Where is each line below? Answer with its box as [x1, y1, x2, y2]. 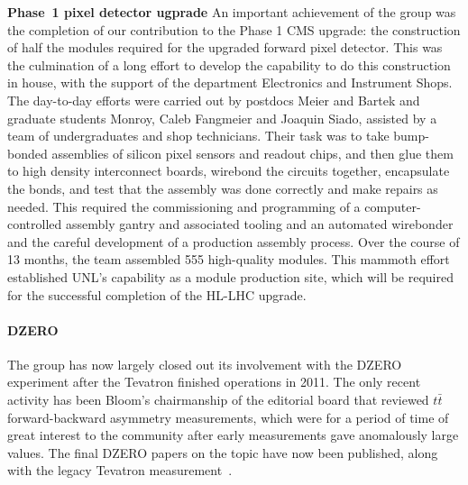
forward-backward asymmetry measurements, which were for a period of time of [7, 407, 449, 426]
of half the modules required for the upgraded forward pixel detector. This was [7, 38, 443, 57]
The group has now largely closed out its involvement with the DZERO [7, 354, 402, 373]
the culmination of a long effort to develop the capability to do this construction [7, 55, 451, 74]
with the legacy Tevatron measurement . [7, 461, 233, 480]
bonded [7, 143, 48, 162]
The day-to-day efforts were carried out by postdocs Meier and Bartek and [7, 90, 420, 109]
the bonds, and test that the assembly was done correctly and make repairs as [7, 178, 438, 197]
